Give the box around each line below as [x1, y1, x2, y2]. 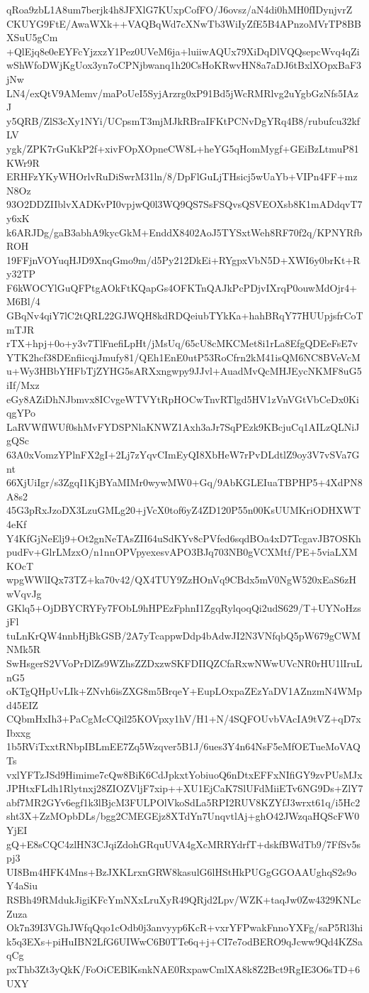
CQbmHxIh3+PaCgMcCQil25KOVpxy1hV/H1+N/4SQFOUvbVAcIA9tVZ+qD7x [6, 711, 361, 726]
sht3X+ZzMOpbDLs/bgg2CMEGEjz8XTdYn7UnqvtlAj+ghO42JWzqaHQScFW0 [6, 808, 360, 823]
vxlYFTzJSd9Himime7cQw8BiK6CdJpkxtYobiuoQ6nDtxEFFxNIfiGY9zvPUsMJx [6, 767, 363, 781]
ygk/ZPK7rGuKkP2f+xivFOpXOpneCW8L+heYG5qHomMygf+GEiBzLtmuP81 [6, 141, 359, 155]
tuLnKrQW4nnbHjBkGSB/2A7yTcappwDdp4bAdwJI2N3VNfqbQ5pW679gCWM [6, 627, 361, 642]
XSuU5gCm [6, 30, 58, 45]
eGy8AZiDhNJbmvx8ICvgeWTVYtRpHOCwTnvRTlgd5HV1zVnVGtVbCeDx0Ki [6, 391, 359, 406]
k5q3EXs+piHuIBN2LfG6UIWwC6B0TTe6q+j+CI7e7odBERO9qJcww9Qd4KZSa [6, 933, 363, 948]
